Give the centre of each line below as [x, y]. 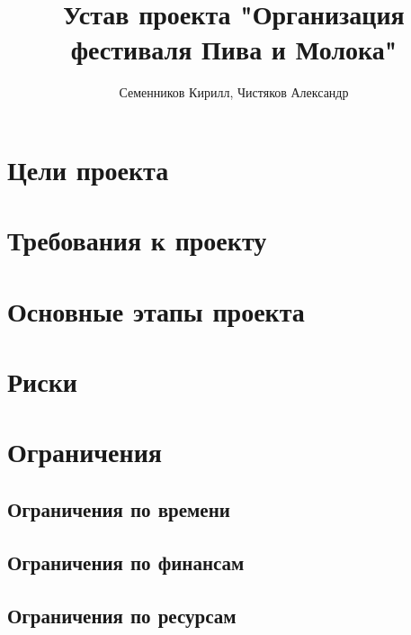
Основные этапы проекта [156, 310]
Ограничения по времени [119, 508]
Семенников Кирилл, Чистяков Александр [234, 92]
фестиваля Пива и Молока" [234, 49]
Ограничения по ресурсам [122, 615]
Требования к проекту [137, 240]
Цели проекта [88, 169]
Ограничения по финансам [126, 562]
